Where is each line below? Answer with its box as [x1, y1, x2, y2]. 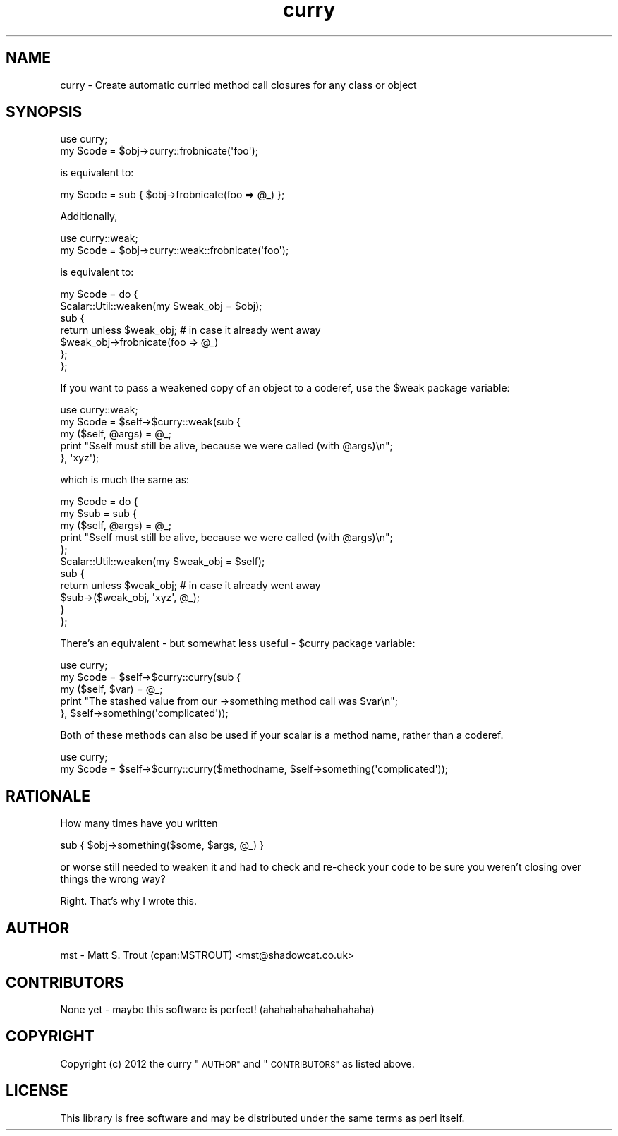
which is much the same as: [60, 473, 190, 486]
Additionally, [60, 210, 118, 223]
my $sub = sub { [60, 507, 137, 520]
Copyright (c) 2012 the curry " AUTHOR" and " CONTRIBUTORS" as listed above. [60, 1057, 415, 1070]
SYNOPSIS [6, 103, 83, 121]
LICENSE [6, 1082, 68, 1100]
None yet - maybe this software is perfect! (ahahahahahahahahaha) [60, 1003, 375, 1015]
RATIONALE [6, 787, 91, 805]
